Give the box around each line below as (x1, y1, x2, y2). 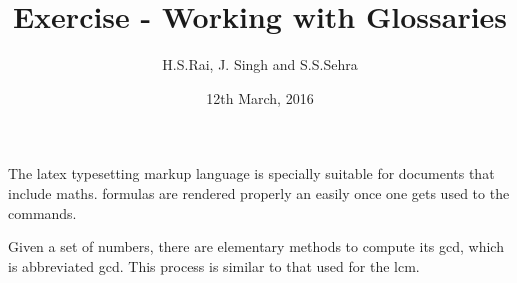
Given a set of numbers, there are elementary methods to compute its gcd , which (8, 236, 504, 257)
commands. (8, 202, 77, 223)
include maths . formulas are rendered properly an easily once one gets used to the (8, 182, 510, 203)
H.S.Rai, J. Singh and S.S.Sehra (162, 54, 358, 75)
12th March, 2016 (206, 87, 314, 108)
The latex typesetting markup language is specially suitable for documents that (8, 163, 495, 184)
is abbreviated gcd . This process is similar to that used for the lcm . (8, 255, 420, 276)
